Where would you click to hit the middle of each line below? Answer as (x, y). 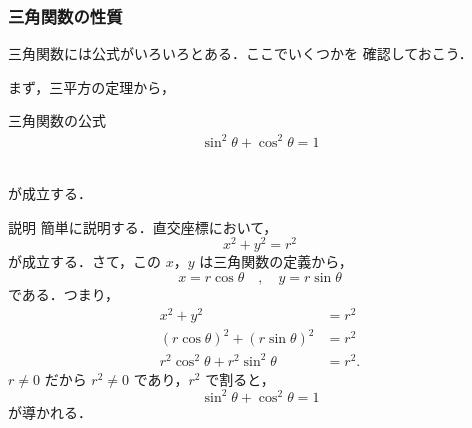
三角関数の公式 (57, 120)
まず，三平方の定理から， (91, 86)
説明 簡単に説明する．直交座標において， (143, 226)
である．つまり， (63, 293)
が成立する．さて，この (85, 261)
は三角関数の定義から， (276, 261)
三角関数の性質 (65, 15)
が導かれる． (50, 411)
